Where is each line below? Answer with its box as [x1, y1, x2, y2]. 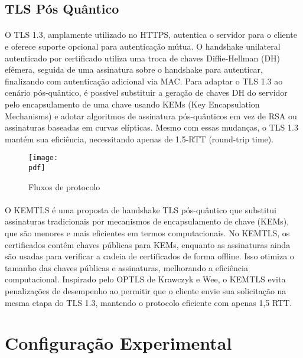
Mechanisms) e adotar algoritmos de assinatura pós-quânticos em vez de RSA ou [5, 109, 297, 122]
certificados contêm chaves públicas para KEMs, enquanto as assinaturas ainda [5, 238, 291, 250]
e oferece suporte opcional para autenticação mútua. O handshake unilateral [5, 40, 281, 52]
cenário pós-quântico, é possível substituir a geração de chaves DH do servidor [5, 86, 288, 99]
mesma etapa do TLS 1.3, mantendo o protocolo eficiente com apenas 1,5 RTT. [5, 296, 292, 308]
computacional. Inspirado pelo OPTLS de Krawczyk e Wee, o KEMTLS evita [5, 273, 286, 285]
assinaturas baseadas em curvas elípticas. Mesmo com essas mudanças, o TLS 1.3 [5, 121, 298, 134]
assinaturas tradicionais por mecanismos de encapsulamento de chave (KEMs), [5, 215, 289, 227]
